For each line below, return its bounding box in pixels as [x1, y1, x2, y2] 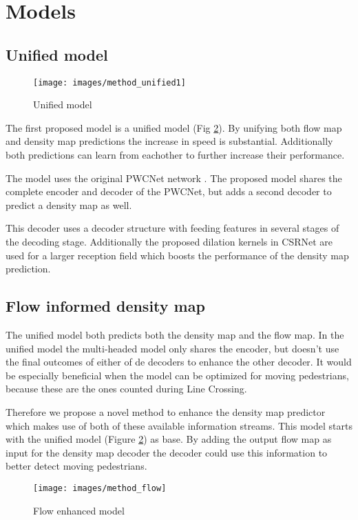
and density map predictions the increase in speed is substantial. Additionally [6, 134, 333, 148]
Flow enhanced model [33, 503, 125, 517]
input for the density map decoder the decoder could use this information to [6, 445, 328, 459]
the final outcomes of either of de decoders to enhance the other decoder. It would [6, 354, 352, 369]
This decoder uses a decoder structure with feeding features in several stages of [6, 221, 339, 235]
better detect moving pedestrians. [6, 459, 147, 473]
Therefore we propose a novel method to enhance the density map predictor [6, 404, 326, 419]
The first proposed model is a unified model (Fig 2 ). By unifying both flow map [6, 120, 342, 134]
